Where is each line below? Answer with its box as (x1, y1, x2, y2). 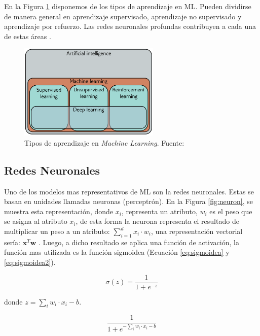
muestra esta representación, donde (4, 206, 113, 216)
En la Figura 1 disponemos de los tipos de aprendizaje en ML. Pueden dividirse (4, 1, 251, 11)
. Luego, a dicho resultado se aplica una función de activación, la (39, 237, 239, 247)
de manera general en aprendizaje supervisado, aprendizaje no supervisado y (4, 11, 242, 21)
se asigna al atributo (4, 216, 67, 226)
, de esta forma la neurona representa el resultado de (76, 216, 239, 226)
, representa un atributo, (121, 206, 198, 216)
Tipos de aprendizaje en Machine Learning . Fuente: (24, 137, 184, 148)
